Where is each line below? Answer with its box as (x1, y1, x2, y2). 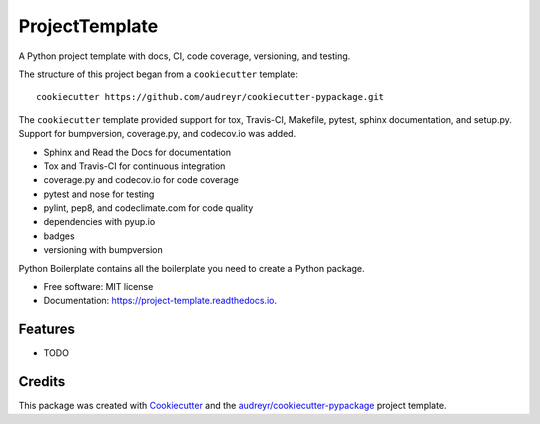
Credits (18, 373, 66, 390)
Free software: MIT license (43, 281, 154, 293)
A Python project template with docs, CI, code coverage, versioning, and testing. (18, 50, 351, 62)
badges (43, 230, 75, 242)
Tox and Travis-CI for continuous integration (43, 160, 226, 172)
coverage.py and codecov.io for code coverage (43, 174, 239, 186)
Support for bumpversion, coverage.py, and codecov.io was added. (18, 128, 297, 140)
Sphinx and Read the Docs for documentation (43, 146, 232, 158)
